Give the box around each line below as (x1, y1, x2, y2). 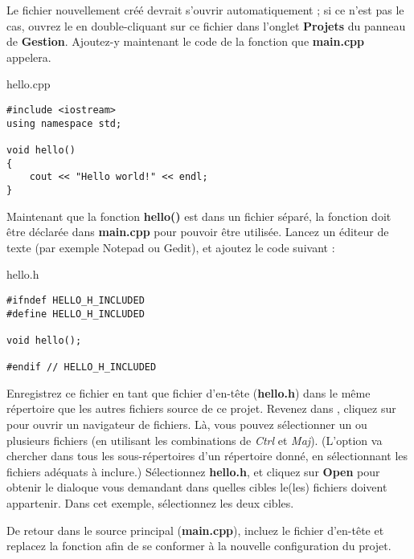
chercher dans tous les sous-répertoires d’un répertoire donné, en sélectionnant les (6, 447, 408, 464)
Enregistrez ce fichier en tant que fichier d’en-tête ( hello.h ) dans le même (6, 384, 371, 401)
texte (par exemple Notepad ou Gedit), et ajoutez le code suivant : (6, 239, 335, 255)
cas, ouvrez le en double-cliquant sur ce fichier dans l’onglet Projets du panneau (6, 17, 406, 34)
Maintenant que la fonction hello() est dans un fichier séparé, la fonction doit (6, 207, 391, 224)
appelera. (6, 48, 51, 65)
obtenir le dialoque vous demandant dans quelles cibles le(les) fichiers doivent (6, 479, 387, 496)
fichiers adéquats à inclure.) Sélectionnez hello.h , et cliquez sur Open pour (6, 463, 380, 479)
